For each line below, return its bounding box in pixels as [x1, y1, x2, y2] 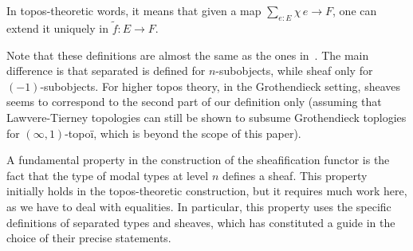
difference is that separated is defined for [6, 62, 206, 79]
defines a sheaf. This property [222, 167, 368, 183]
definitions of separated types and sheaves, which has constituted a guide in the [6, 214, 395, 230]
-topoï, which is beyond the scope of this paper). [65, 124, 301, 141]
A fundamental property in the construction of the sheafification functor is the [6, 151, 390, 168]
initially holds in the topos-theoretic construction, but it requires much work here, [6, 182, 407, 199]
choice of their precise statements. [6, 229, 171, 246]
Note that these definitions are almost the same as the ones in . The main [6, 46, 369, 63]
